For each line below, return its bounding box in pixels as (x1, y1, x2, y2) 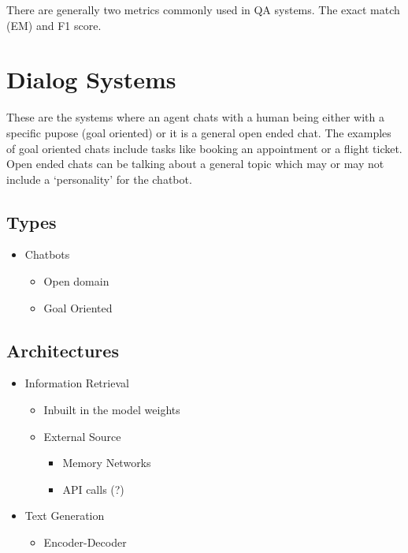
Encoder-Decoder (43, 534, 127, 551)
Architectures (6, 338, 119, 362)
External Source (43, 428, 121, 444)
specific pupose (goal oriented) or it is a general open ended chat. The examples (6, 124, 391, 140)
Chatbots (24, 246, 70, 263)
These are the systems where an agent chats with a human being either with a (6, 109, 384, 125)
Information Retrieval (24, 375, 129, 391)
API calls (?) (62, 480, 124, 497)
